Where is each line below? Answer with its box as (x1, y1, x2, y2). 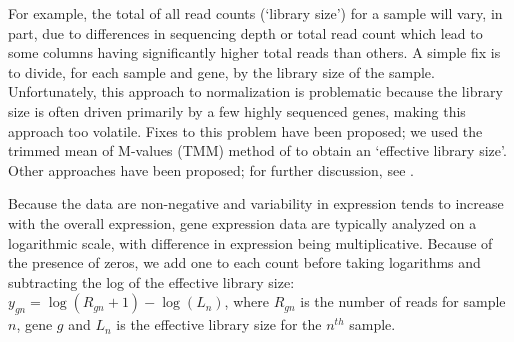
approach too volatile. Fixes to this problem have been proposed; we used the (8, 120, 483, 141)
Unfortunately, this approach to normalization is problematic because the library (8, 81, 503, 102)
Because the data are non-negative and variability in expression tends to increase (8, 193, 504, 214)
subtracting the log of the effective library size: (8, 271, 295, 292)
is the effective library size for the (116, 314, 322, 335)
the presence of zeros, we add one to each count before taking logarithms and (8, 252, 481, 273)
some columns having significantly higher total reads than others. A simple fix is (8, 42, 501, 63)
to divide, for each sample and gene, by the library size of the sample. (8, 61, 435, 82)
